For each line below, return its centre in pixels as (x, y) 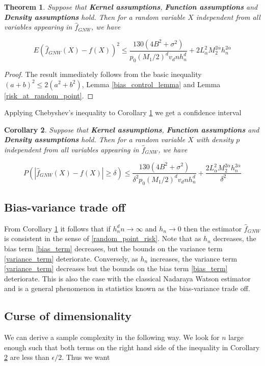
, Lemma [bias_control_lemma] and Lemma (151, 84)
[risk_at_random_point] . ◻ (49, 95)
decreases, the (235, 238)
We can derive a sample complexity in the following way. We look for (112, 337)
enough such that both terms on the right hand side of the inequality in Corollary (132, 347)
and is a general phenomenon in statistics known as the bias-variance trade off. (127, 288)
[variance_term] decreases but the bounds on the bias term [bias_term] (116, 268)
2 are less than (27, 357)
